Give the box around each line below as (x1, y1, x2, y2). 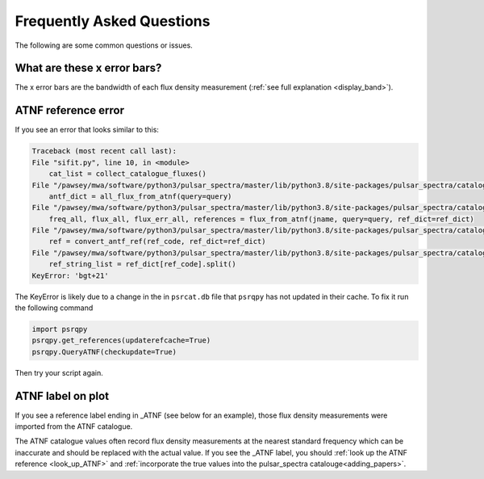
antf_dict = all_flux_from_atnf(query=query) (48, 191, 232, 201)
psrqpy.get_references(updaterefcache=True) (31, 336, 211, 345)
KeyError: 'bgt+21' (31, 271, 109, 280)
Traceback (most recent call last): (31, 146, 177, 156)
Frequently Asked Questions (15, 12, 211, 30)
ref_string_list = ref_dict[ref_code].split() (48, 259, 237, 269)
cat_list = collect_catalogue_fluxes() (48, 170, 207, 179)
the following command (15, 303, 94, 313)
